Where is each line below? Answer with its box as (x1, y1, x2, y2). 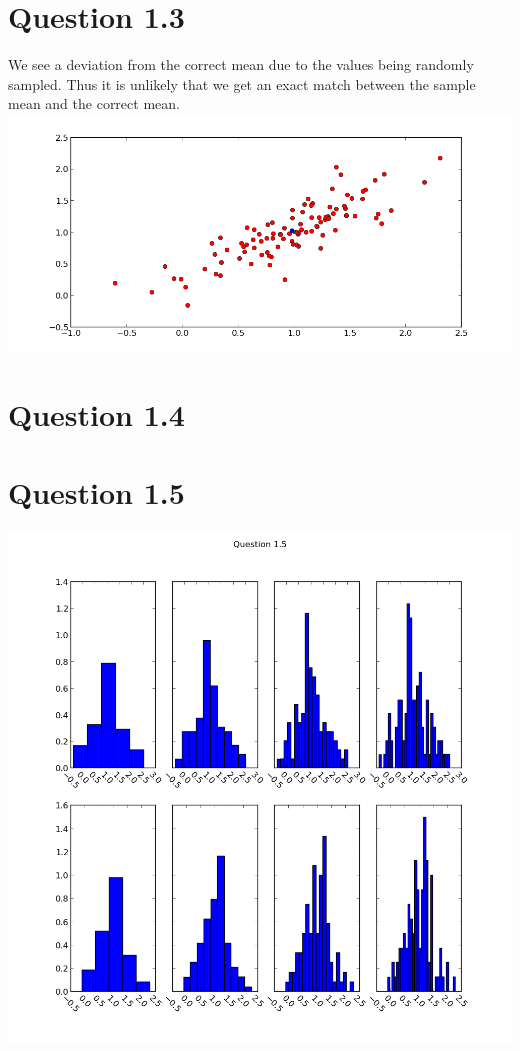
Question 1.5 (8, 471, 185, 512)
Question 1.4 (8, 393, 185, 434)
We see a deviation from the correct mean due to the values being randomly (8, 54, 474, 75)
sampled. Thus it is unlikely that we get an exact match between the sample (8, 73, 476, 94)
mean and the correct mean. (8, 93, 180, 114)
